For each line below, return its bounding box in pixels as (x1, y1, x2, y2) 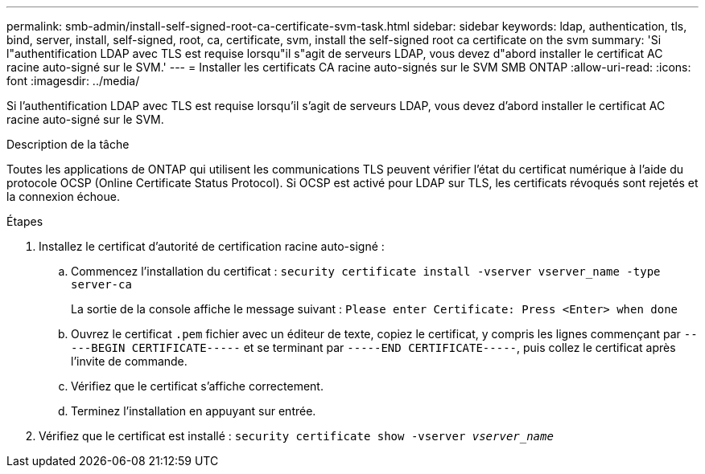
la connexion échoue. (6, 190, 120, 203)
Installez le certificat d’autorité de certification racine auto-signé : (39, 239, 385, 253)
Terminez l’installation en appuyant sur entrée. (71, 404, 316, 418)
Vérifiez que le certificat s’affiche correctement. (71, 379, 324, 393)
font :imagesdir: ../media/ (6, 74, 140, 88)
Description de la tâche (6, 137, 130, 151)
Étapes (6, 215, 43, 228)
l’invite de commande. (71, 354, 188, 368)
